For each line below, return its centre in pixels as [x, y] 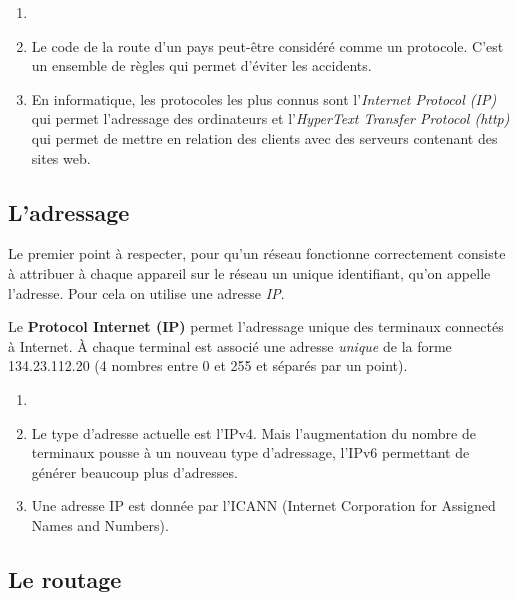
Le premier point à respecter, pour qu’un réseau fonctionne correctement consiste [257, 253]
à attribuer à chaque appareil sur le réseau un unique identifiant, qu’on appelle [249, 272]
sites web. [61, 157]
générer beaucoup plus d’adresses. [134, 471]
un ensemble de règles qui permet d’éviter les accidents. [201, 65]
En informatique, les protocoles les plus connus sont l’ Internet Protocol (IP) [264, 98]
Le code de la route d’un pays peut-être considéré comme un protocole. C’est [267, 45]
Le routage [65, 578]
